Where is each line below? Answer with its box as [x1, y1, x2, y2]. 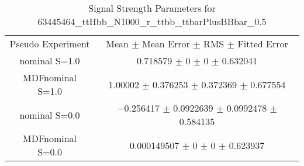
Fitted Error [237, 37, 288, 50]
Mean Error [142, 37, 190, 50]
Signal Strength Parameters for [88, 1, 216, 15]
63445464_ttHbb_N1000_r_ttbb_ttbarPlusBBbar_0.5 [37, 15, 267, 28]
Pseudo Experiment [9, 37, 90, 50]
